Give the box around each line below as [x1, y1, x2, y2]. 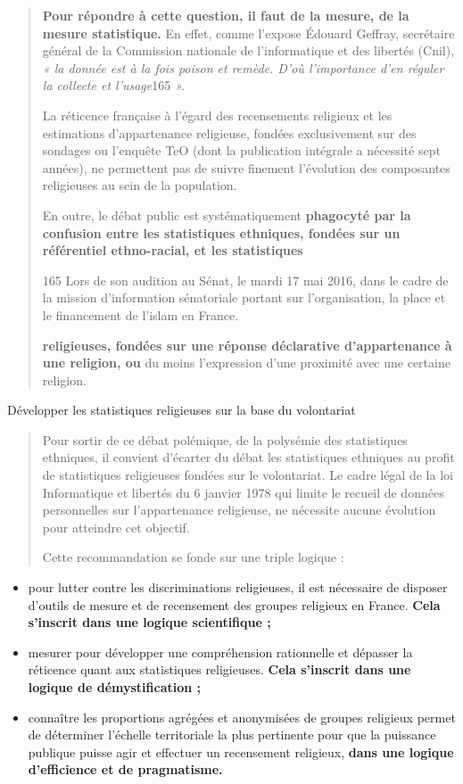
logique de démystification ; [28, 678, 202, 696]
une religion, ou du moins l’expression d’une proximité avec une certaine [42, 353, 451, 372]
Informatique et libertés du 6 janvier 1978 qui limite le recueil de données [42, 483, 444, 501]
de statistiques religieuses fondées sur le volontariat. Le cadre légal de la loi [42, 466, 453, 484]
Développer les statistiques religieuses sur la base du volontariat [7, 400, 356, 419]
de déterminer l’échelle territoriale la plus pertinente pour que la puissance [28, 725, 436, 744]
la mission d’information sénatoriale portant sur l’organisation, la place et [42, 288, 446, 307]
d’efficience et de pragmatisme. [28, 760, 223, 779]
